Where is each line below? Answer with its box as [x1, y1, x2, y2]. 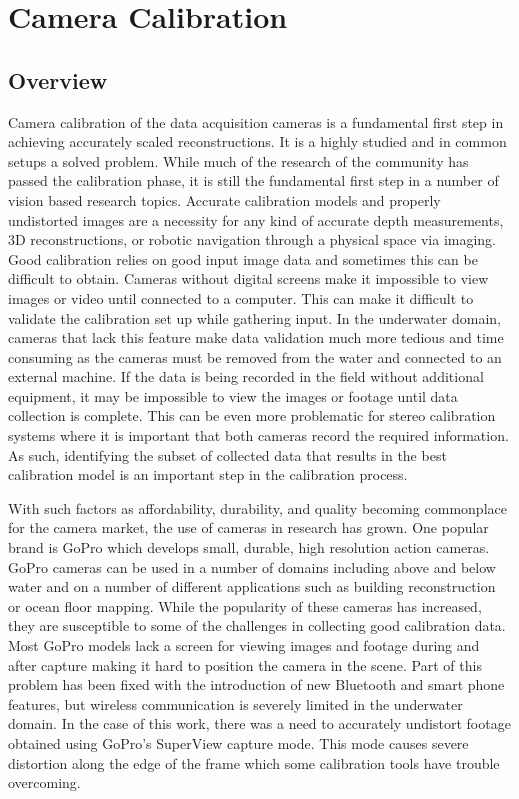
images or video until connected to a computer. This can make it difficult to [8, 287, 474, 308]
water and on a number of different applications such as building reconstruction [8, 576, 496, 597]
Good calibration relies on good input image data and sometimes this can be [8, 248, 478, 269]
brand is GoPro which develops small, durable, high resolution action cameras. [8, 537, 490, 558]
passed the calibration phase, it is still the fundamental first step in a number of [8, 170, 499, 191]
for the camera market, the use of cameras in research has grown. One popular [8, 517, 489, 538]
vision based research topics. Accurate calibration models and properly [8, 189, 441, 210]
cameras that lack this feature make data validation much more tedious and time [8, 327, 504, 348]
